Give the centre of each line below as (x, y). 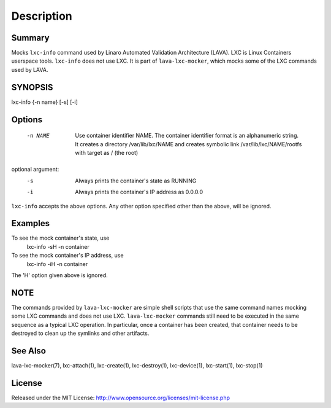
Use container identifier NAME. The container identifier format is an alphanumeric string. (187, 136)
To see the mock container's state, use (60, 238)
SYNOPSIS (32, 87)
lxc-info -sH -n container (58, 246)
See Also (29, 351)
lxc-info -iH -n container (57, 264)
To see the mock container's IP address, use (67, 256)
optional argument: (35, 170)
